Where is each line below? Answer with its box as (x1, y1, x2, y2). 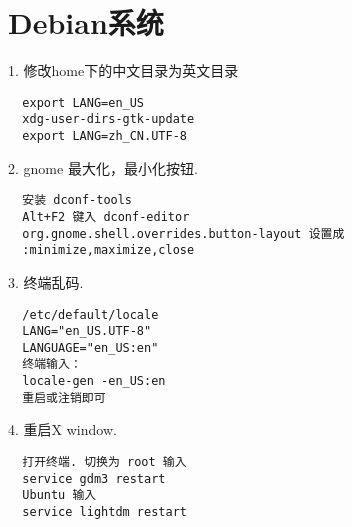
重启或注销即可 (22, 390, 106, 405)
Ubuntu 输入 (22, 488, 97, 503)
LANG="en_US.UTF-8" (22, 324, 152, 339)
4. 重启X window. (8, 419, 117, 440)
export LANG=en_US (22, 95, 145, 110)
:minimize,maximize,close (22, 243, 195, 258)
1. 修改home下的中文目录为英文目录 (8, 60, 239, 81)
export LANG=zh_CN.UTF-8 (22, 129, 187, 144)
